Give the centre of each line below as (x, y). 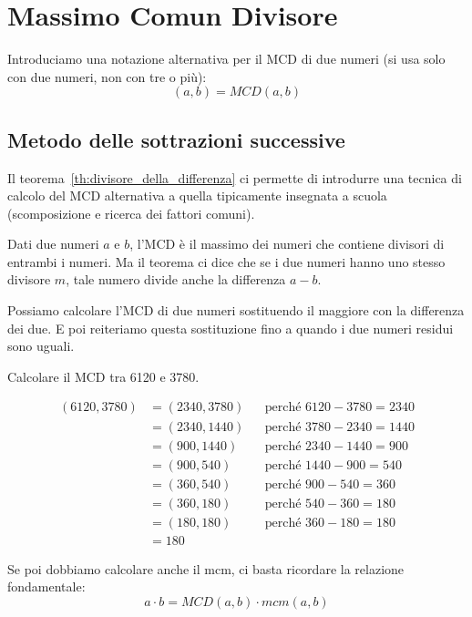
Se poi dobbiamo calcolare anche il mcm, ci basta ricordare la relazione (206, 568)
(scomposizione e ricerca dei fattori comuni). (131, 213)
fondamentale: (46, 586)
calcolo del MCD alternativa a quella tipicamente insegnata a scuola (197, 195)
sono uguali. (41, 346)
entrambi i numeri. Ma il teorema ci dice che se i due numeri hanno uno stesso (226, 261)
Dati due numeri (53, 244)
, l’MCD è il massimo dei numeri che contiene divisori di (287, 244)
